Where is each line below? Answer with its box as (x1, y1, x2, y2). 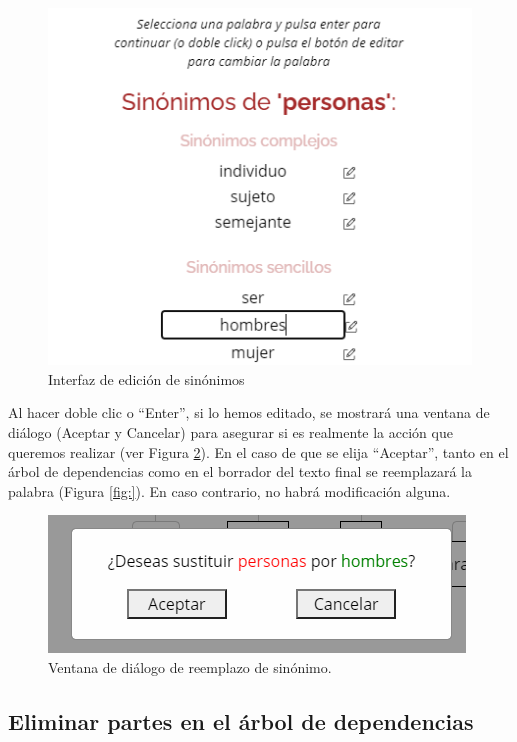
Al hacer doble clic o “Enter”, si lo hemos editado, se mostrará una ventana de (8, 402, 490, 423)
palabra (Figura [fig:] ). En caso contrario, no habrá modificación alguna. (8, 480, 451, 501)
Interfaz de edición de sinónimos (48, 368, 245, 389)
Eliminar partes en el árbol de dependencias (8, 705, 474, 736)
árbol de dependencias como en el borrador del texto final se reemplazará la (8, 461, 472, 482)
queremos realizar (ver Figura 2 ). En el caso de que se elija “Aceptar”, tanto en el (8, 441, 509, 462)
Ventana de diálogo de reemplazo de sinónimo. (48, 657, 332, 677)
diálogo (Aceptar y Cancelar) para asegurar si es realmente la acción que (8, 422, 453, 443)
